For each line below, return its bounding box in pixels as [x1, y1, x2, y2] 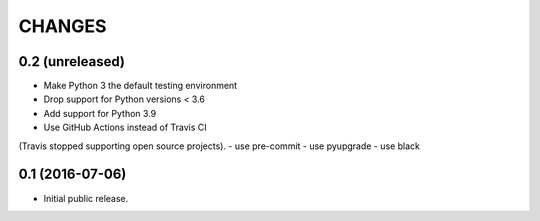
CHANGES [18, 15, 107, 37]
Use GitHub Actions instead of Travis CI [43, 121, 207, 134]
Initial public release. [43, 192, 129, 204]
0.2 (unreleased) [18, 53, 125, 70]
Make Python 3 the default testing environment [43, 80, 238, 92]
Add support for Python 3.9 [43, 107, 157, 119]
